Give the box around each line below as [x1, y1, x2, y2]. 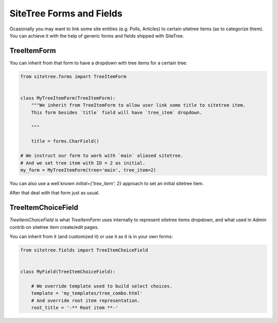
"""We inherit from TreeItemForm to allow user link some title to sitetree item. [31, 102, 246, 108]
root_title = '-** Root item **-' [31, 305, 118, 311]
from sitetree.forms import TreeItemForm [20, 74, 127, 79]
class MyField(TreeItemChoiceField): [20, 269, 116, 275]
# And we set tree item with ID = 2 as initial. [20, 160, 146, 166]
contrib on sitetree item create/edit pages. [9, 224, 99, 230]
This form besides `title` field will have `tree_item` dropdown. [31, 110, 203, 115]
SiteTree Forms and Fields [9, 8, 123, 19]
